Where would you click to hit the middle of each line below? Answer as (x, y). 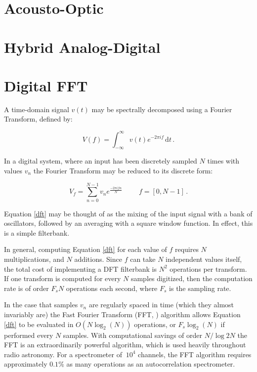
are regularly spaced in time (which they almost (161, 305)
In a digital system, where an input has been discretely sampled (101, 161)
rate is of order (26, 288)
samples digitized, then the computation (192, 278)
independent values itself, (204, 259)
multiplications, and (34, 259)
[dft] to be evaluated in (39, 324)
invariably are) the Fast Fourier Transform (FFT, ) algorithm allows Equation (122, 314)
